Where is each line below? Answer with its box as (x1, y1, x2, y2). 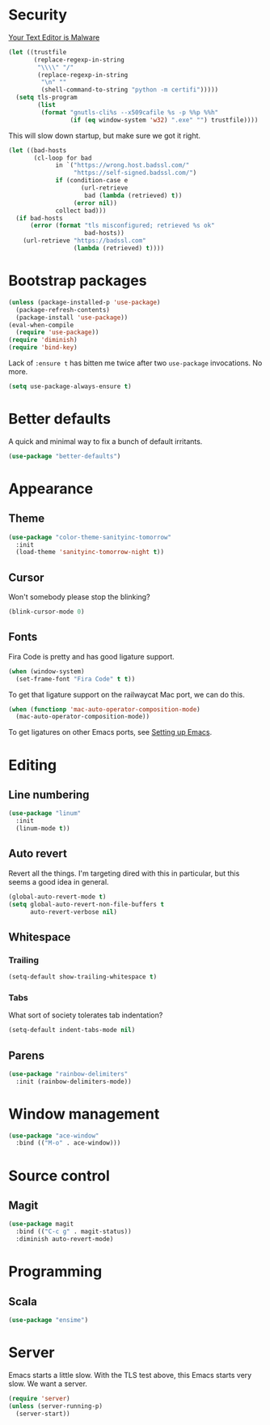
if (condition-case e (55, 177, 129, 185)
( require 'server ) (8, 1394, 70, 1402)
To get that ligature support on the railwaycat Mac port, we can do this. (8, 689, 245, 699)
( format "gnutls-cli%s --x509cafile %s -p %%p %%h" (40, 108, 219, 117)
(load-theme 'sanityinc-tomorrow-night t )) (15, 548, 164, 557)
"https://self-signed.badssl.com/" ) (73, 169, 197, 177)
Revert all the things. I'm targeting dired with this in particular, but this (8, 868, 240, 878)
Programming (8, 1262, 103, 1281)
